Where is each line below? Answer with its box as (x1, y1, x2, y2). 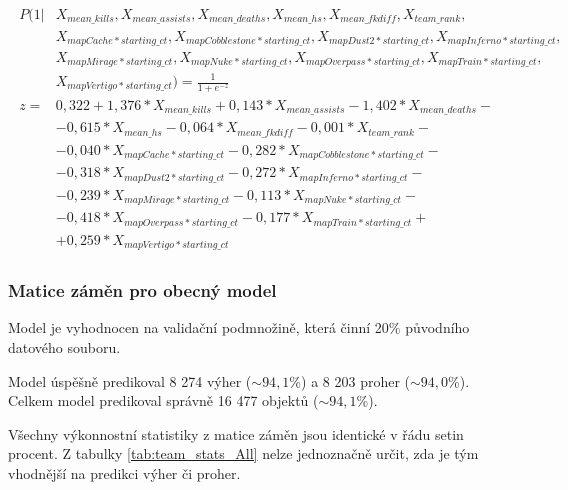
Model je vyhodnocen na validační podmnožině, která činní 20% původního (8, 317, 470, 338)
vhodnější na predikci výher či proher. (8, 463, 241, 484)
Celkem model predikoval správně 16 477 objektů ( (8, 390, 319, 411)
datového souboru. (8, 337, 121, 358)
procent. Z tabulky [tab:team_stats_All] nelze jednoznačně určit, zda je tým (8, 443, 479, 464)
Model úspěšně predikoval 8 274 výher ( (8, 370, 252, 391)
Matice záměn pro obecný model (8, 278, 277, 303)
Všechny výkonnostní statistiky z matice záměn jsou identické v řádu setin (8, 423, 464, 444)
